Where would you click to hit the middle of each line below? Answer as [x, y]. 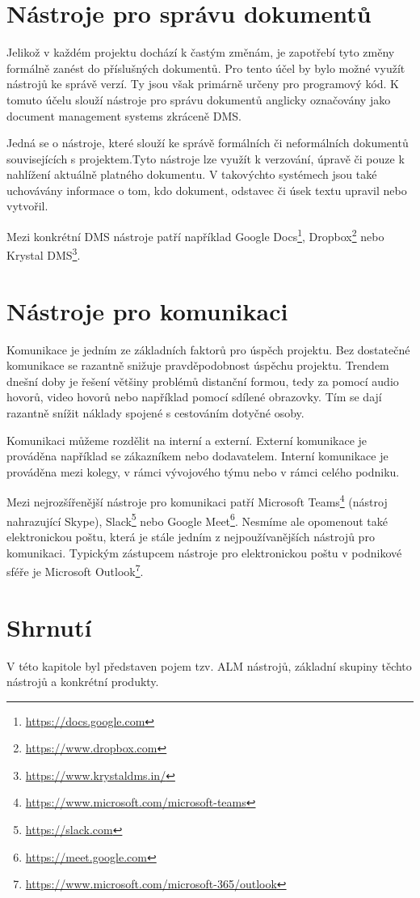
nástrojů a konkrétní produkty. [83, 682]
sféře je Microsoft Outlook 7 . [75, 570]
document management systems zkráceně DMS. [124, 115]
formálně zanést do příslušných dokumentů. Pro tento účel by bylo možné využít [206, 68]
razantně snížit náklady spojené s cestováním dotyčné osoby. [155, 413]
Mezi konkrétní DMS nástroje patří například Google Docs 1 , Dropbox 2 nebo [195, 235]
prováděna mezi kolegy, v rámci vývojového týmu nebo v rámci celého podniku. [203, 471]
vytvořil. [27, 206]
